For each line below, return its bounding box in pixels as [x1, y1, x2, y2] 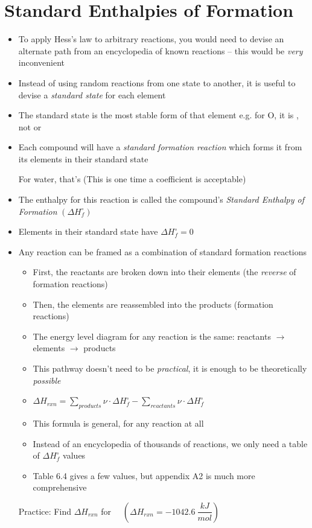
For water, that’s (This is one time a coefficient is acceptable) [18, 173, 246, 185]
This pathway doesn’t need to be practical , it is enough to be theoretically [33, 362, 307, 374]
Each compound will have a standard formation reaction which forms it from [18, 141, 302, 153]
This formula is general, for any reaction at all [33, 416, 204, 429]
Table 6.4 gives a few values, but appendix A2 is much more [33, 469, 255, 482]
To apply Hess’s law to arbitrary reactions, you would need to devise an [18, 33, 284, 45]
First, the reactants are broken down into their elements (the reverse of [33, 266, 296, 278]
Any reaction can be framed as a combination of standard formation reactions [18, 245, 307, 258]
